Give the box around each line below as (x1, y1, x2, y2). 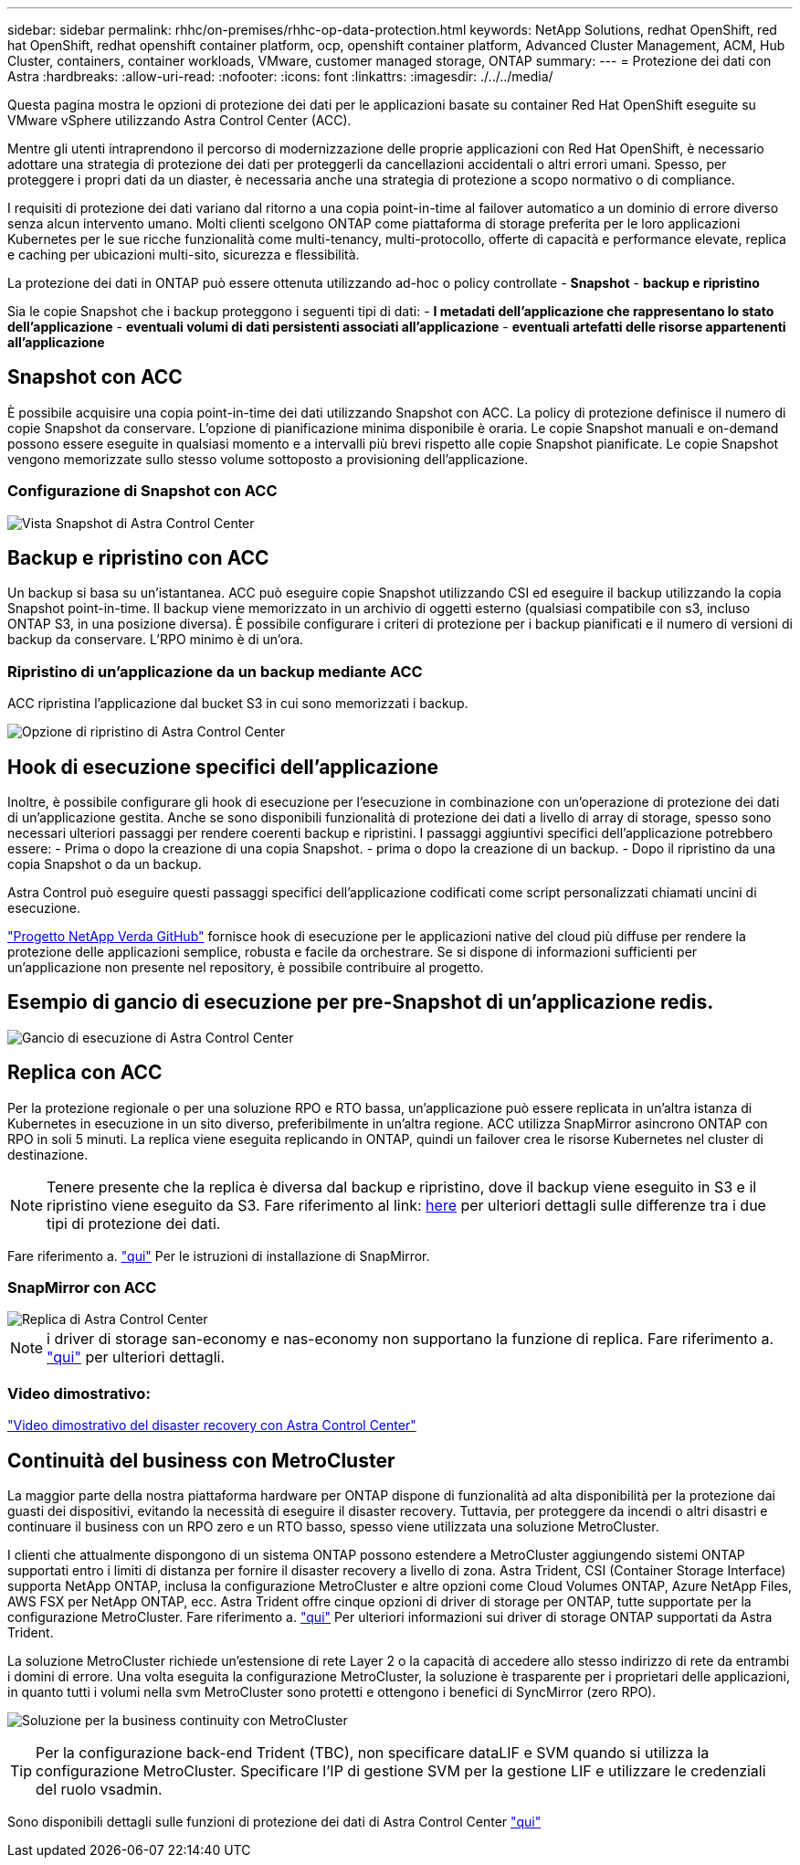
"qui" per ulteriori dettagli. (47, 1348, 226, 1367)
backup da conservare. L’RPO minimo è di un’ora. (7, 631, 304, 648)
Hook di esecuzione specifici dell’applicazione (7, 755, 439, 779)
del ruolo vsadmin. (36, 1780, 163, 1799)
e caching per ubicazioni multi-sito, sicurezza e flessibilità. (7, 247, 360, 262)
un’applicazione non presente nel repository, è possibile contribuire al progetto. (7, 959, 484, 976)
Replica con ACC (7, 1061, 163, 1085)
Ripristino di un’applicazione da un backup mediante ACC (7, 662, 423, 681)
